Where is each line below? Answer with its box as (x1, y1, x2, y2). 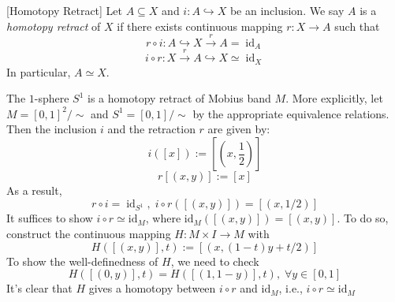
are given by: (207, 121, 270, 137)
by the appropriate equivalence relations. (192, 105, 389, 121)
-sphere (34, 90, 69, 106)
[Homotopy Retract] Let (6, 2, 123, 18)
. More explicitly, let (285, 90, 383, 106)
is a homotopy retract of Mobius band (88, 90, 271, 106)
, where (145, 210, 181, 226)
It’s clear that (6, 280, 73, 296)
